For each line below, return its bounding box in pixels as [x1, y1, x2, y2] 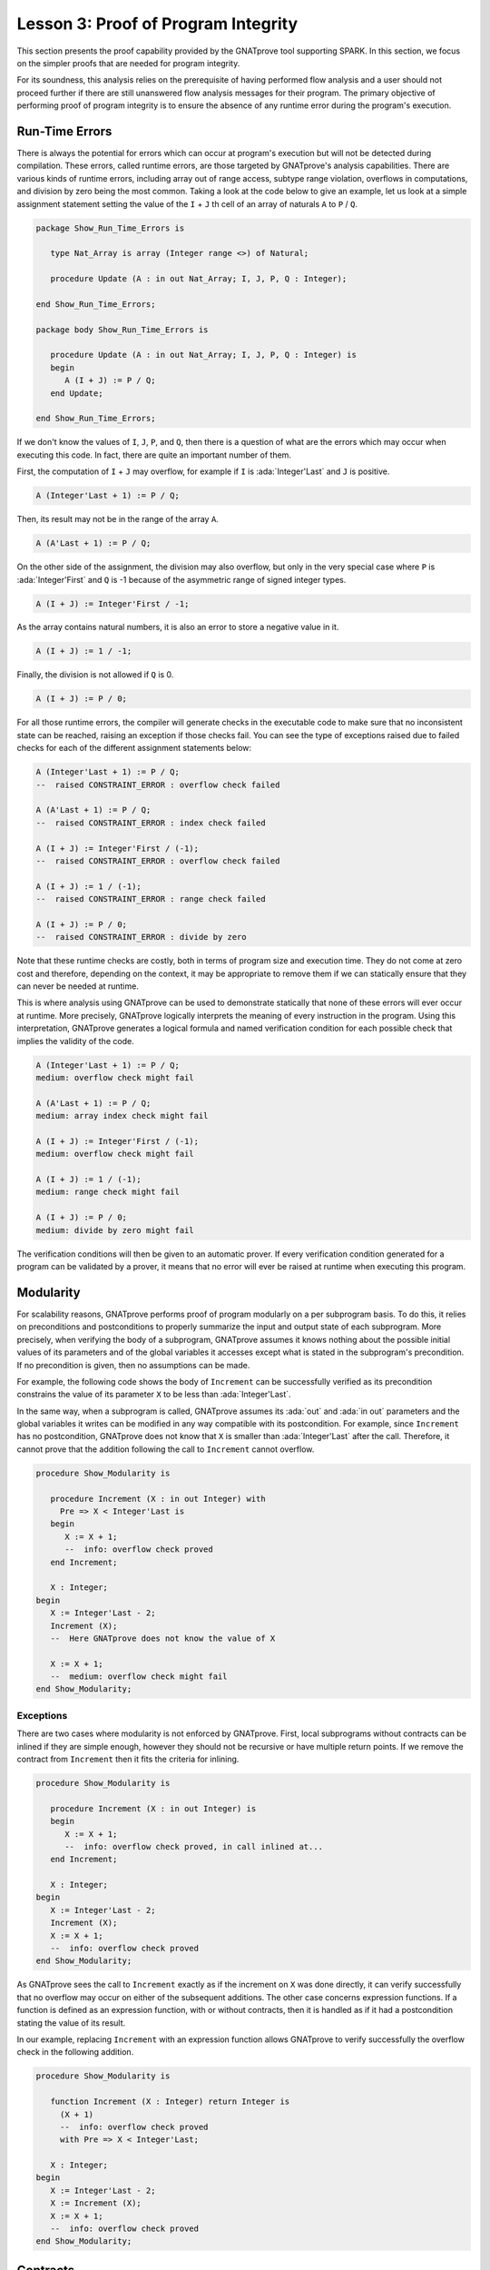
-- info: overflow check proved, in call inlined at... [64, 1841, 324, 1851]
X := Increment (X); [50, 2198, 142, 2208]
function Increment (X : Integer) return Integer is [50, 2097, 290, 2107]
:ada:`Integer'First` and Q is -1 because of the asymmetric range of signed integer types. [16, 574, 347, 585]
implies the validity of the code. [16, 1035, 135, 1046]
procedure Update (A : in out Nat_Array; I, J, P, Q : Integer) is [50, 350, 358, 360]
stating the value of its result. [16, 2017, 126, 2028]
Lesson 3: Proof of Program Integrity [16, 14, 299, 34]
